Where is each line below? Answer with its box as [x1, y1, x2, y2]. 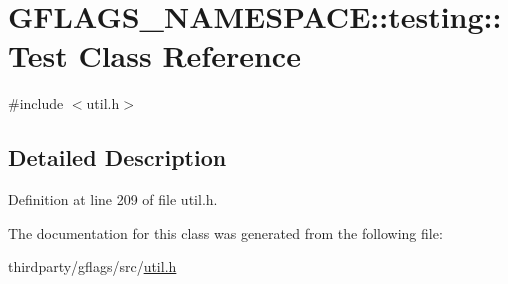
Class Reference [78, 35, 301, 76]
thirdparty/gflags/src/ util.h [8, 256, 177, 277]
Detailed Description [8, 142, 227, 173]
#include [8, 93, 64, 114]
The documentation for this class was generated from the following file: [8, 222, 443, 243]
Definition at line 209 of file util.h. [8, 189, 218, 210]
